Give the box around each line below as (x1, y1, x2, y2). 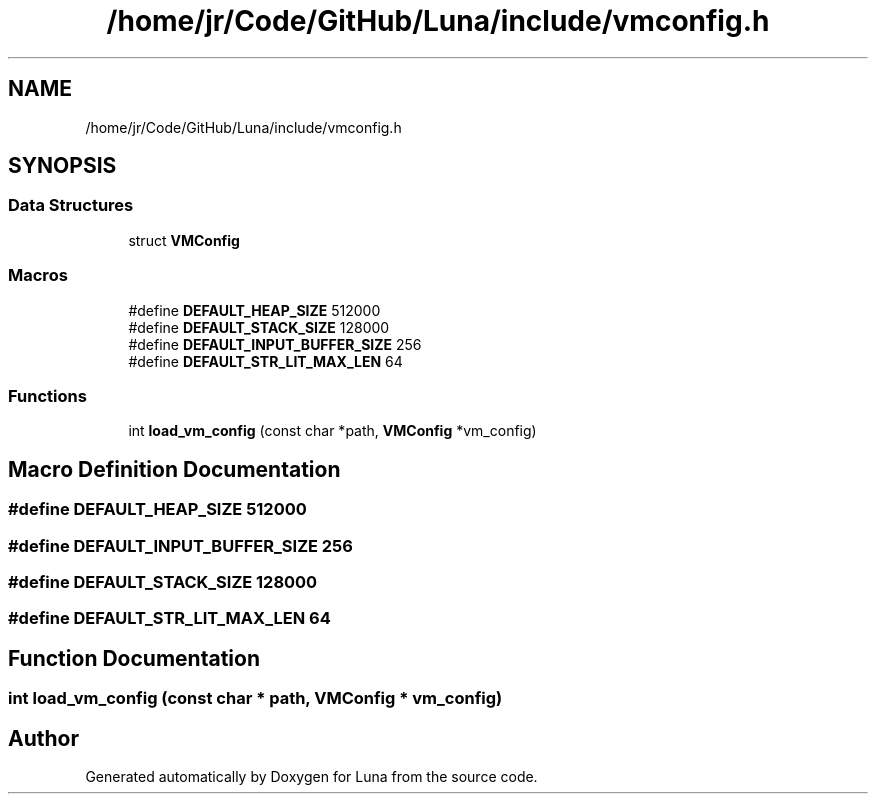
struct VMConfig (128, 231, 240, 249)
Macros (8, 265, 68, 286)
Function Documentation (8, 645, 260, 671)
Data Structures (8, 195, 134, 216)
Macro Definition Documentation (8, 456, 341, 482)
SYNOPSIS (8, 153, 117, 179)
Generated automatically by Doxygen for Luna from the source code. (85, 767, 538, 785)
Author (8, 725, 79, 751)
